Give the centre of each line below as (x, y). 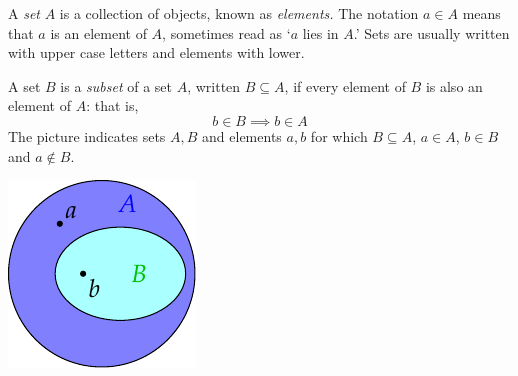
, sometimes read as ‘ (226, 32)
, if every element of (345, 85)
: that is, (112, 105)
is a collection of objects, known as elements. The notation (239, 13)
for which (339, 135)
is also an (454, 85)
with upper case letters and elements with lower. (156, 52)
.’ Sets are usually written (431, 32)
